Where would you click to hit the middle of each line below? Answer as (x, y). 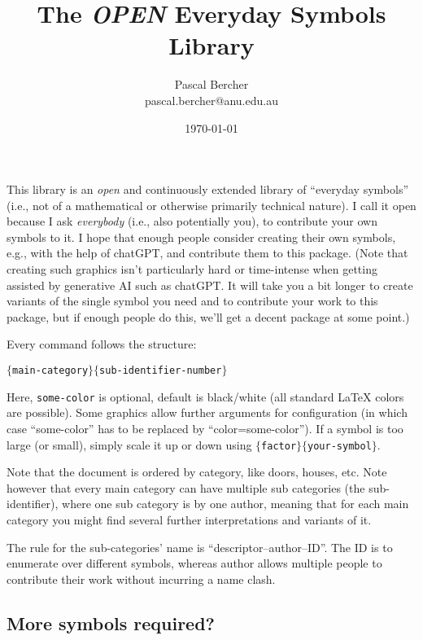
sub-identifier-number (161, 371)
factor (279, 446)
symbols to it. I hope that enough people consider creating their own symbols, (201, 237)
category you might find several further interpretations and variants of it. (189, 519)
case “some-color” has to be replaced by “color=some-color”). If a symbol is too (205, 428)
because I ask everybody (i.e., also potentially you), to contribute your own (192, 221)
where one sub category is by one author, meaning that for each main (235, 504)
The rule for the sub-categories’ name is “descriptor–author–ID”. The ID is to (200, 547)
